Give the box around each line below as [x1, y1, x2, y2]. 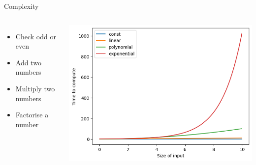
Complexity [4, 1, 39, 11]
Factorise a [15, 110, 49, 120]
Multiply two [15, 83, 55, 93]
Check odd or [15, 31, 56, 41]
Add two [15, 57, 41, 67]
